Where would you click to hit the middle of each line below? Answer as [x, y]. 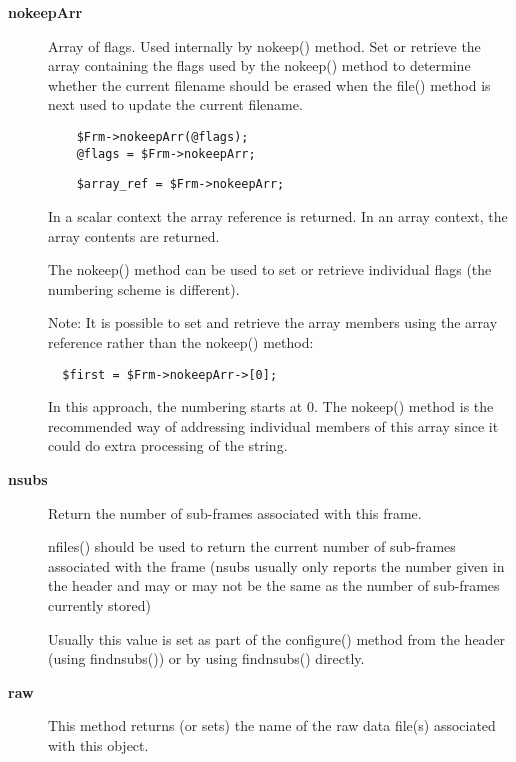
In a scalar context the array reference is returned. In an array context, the [278, 215]
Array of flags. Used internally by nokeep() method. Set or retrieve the [264, 45]
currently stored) [99, 604]
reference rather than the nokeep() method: [181, 341]
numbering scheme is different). [144, 288]
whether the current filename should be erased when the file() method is [269, 84]
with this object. [98, 744]
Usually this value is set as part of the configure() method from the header [277, 638]
